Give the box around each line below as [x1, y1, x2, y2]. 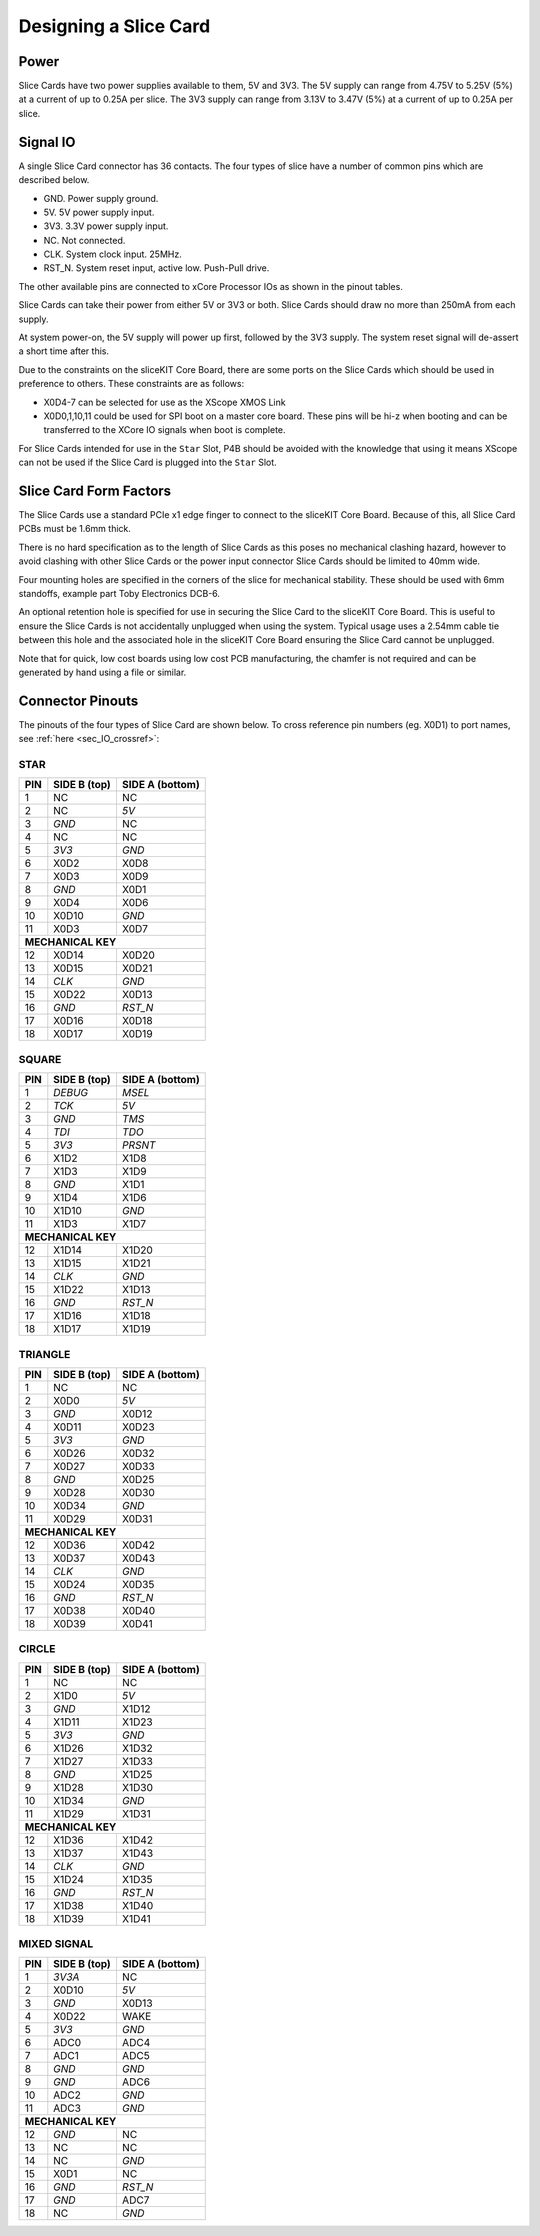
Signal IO [18, 133, 76, 150]
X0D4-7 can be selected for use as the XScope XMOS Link [43, 396, 286, 408]
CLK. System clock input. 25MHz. [43, 248, 182, 260]
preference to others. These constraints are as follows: [18, 378, 245, 390]
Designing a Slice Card [18, 15, 211, 37]
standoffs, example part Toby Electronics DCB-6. [18, 588, 220, 600]
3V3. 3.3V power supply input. [43, 220, 169, 232]
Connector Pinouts [18, 692, 139, 709]
